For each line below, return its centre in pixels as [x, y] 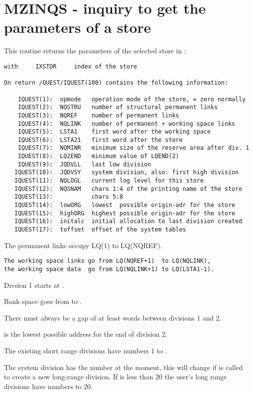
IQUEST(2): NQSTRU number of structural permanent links [118, 107]
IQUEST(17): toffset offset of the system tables [100, 230]
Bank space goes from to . [43, 301]
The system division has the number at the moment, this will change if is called [124, 367]
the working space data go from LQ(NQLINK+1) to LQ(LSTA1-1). [109, 269]
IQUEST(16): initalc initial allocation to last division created [128, 221]
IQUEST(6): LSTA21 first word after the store [100, 140]
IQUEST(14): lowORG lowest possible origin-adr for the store [125, 205]
